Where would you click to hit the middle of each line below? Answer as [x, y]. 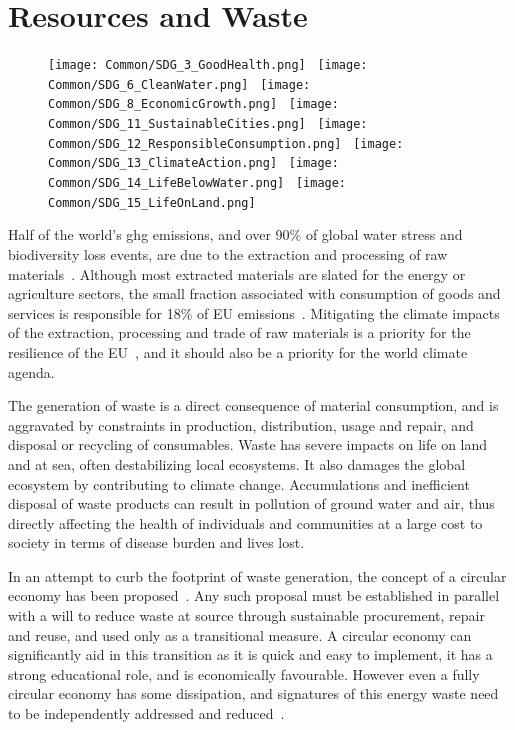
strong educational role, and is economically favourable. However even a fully [244, 673]
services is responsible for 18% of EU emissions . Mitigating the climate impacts [254, 312]
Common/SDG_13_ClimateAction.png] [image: [193, 163]
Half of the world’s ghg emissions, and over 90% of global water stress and [235, 234]
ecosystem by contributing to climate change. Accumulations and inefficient [239, 483]
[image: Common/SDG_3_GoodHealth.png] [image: [208, 65]
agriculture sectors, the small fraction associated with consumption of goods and [254, 293]
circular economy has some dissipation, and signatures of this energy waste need [253, 693]
